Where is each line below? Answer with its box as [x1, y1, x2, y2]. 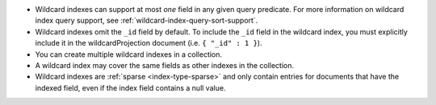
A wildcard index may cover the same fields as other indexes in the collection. [35, 60, 295, 70]
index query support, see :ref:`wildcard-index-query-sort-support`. [35, 16, 258, 26]
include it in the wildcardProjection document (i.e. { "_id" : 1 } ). [35, 38, 262, 48]
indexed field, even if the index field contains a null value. [35, 83, 226, 92]
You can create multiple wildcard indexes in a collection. [35, 49, 222, 59]
